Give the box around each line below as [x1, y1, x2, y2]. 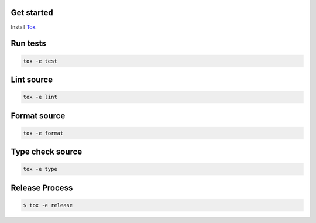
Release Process [11, 183, 73, 193]
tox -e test [23, 57, 58, 64]
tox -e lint [23, 94, 58, 101]
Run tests [11, 39, 46, 49]
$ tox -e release [23, 202, 73, 208]
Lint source [11, 74, 53, 84]
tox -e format [23, 129, 64, 136]
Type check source [11, 147, 83, 157]
